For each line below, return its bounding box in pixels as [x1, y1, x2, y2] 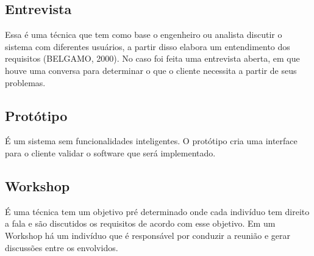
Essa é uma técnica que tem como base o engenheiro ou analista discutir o [5, 28, 282, 41]
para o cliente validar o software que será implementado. [5, 146, 216, 159]
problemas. [5, 76, 46, 89]
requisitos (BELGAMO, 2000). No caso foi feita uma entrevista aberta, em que [5, 52, 300, 65]
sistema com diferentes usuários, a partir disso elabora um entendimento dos [5, 40, 290, 53]
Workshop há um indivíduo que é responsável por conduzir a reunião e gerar [5, 229, 290, 241]
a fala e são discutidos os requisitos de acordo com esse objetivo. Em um [5, 217, 276, 230]
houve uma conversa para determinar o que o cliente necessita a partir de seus [5, 64, 297, 76]
